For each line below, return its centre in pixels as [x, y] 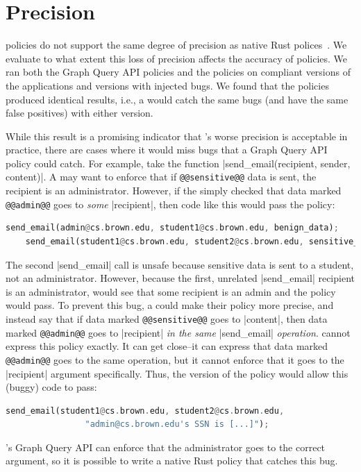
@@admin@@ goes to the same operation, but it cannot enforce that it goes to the [175, 359]
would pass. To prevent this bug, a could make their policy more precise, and [170, 305]
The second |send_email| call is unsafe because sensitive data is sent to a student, [180, 264]
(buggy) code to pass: [51, 387]
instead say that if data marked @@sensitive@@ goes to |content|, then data [167, 318]
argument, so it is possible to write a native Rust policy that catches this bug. [172, 461]
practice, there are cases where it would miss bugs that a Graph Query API [167, 150]
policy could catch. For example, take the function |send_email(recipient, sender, [178, 163]
